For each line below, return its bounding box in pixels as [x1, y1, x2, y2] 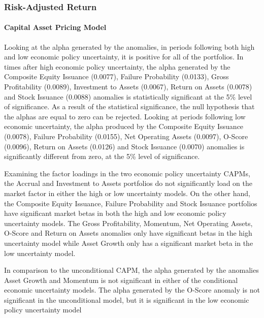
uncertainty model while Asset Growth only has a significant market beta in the [4, 237, 253, 248]
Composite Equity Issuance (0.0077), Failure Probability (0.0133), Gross [4, 71, 229, 82]
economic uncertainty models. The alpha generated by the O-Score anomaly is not [4, 284, 260, 295]
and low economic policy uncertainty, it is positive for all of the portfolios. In [4, 51, 244, 62]
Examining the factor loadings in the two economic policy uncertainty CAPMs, [4, 168, 250, 178]
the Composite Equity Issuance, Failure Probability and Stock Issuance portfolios [4, 198, 257, 208]
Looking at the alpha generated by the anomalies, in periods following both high [4, 41, 255, 52]
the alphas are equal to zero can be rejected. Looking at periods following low [4, 111, 246, 121]
